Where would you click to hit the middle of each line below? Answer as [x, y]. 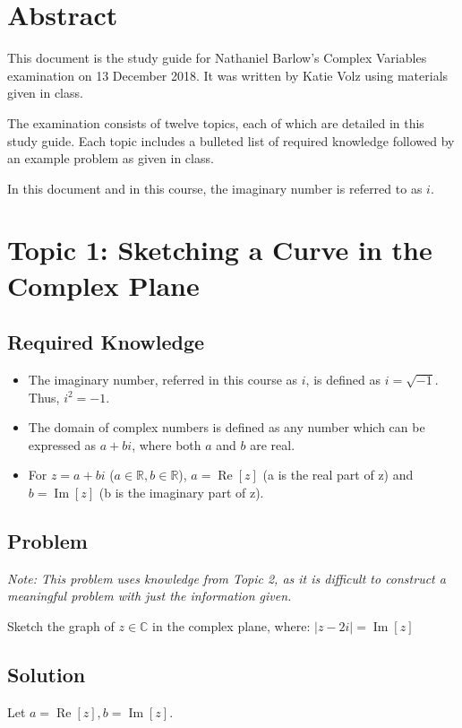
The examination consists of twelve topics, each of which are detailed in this [216, 122]
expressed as [62, 444]
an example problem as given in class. [111, 158]
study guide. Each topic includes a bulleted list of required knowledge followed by [231, 140]
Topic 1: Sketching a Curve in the [220, 250]
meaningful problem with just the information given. [150, 596]
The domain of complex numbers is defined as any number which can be [227, 427]
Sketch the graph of [61, 626]
